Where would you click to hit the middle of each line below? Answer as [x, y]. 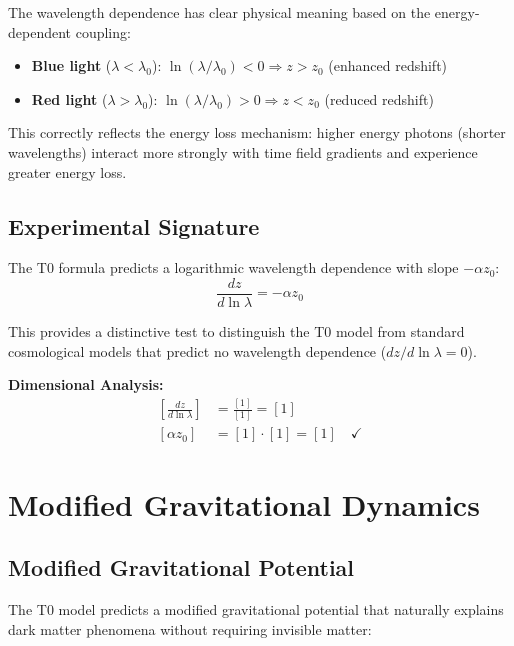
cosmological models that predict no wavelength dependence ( [197, 350]
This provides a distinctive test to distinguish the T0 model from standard [236, 331]
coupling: [103, 31]
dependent [40, 31]
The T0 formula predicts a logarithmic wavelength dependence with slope [233, 267]
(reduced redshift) [379, 98]
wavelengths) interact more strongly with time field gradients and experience [243, 151]
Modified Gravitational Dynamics [244, 503]
